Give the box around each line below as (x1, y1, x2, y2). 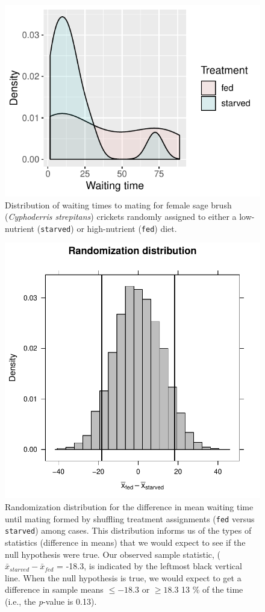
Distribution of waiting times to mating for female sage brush (5, 198, 232, 211)
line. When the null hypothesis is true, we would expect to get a (5, 571, 242, 584)
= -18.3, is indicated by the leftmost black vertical (57, 560, 242, 572)
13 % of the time (181, 583, 243, 596)
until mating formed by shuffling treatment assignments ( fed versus (5, 512, 255, 525)
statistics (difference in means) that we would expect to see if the (5, 535, 246, 548)
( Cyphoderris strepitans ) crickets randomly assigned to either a (5, 210, 237, 223)
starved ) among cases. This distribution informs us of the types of (5, 524, 252, 537)
